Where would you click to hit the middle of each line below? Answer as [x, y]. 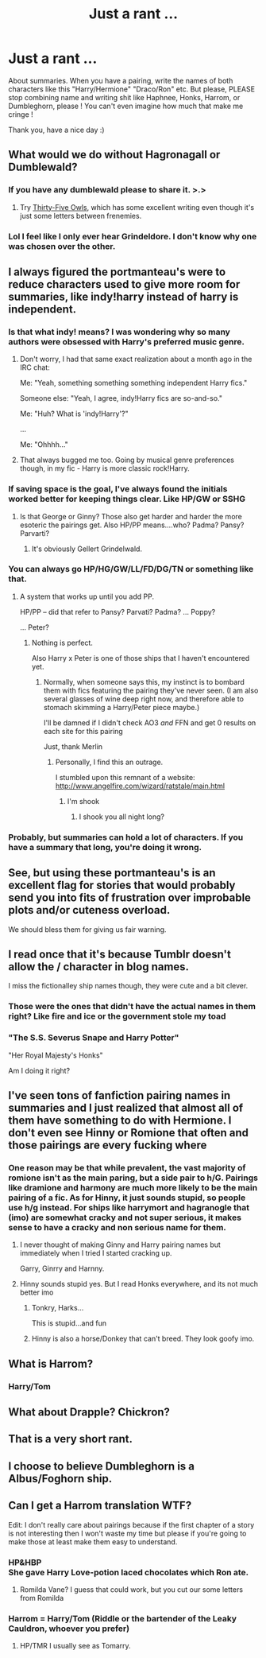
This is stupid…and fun [69, 1323]
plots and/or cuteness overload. [89, 910]
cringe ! [21, 114]
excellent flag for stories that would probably [122, 885]
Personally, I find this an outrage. [109, 762]
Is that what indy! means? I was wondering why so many [119, 332]
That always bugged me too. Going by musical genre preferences [127, 460]
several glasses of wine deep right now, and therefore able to [144, 699]
